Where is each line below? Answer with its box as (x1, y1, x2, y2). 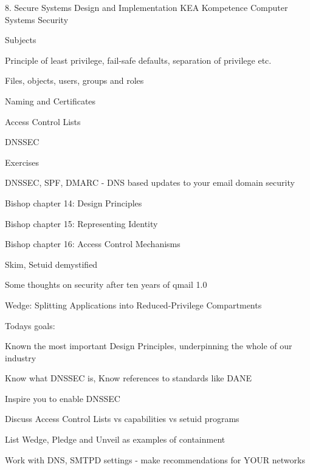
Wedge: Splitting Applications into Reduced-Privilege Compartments (5, 298, 262, 311)
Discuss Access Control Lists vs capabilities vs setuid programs (5, 412, 239, 425)
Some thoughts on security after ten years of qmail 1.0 (5, 278, 207, 291)
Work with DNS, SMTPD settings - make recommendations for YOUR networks (5, 453, 305, 466)
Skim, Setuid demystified (5, 257, 98, 270)
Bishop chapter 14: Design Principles (5, 196, 142, 209)
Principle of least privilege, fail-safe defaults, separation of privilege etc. (5, 53, 272, 66)
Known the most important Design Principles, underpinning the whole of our (5, 339, 292, 352)
